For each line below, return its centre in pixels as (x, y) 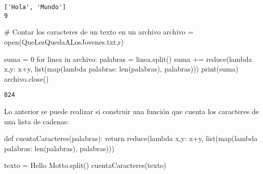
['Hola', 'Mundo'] (35, 7)
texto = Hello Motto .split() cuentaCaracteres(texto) (85, 165)
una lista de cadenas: (37, 121)
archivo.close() (26, 78)
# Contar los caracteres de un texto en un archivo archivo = (99, 32)
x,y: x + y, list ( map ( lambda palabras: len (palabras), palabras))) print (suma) (121, 69)
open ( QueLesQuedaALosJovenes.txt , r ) (64, 41)
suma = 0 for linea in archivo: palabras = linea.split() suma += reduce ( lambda (128, 59)
